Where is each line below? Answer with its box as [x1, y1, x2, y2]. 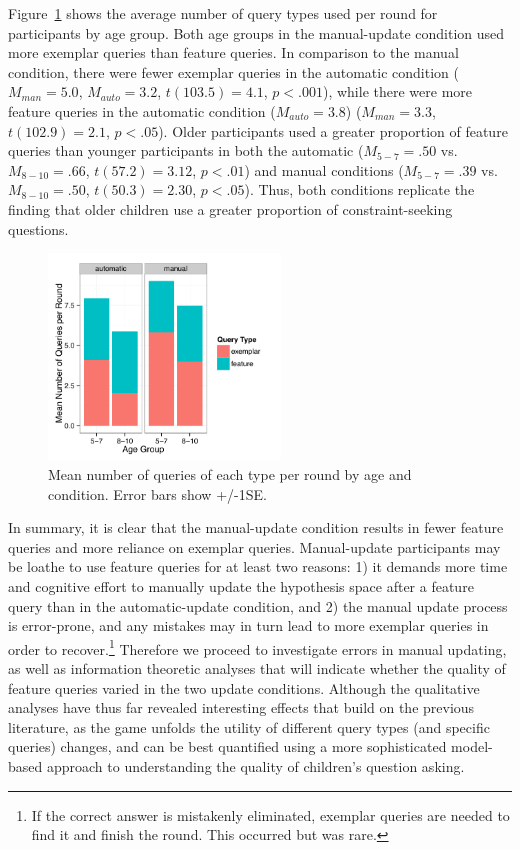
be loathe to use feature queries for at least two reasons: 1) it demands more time [8, 556, 508, 577]
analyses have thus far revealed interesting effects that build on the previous [8, 697, 475, 718]
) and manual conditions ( [244, 159, 404, 180]
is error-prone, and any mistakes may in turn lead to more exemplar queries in [8, 615, 489, 636]
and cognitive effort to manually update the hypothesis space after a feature [8, 575, 474, 596]
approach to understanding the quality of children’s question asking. [46, 755, 465, 776]
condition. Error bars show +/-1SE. [48, 483, 267, 504]
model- [451, 736, 493, 757]
